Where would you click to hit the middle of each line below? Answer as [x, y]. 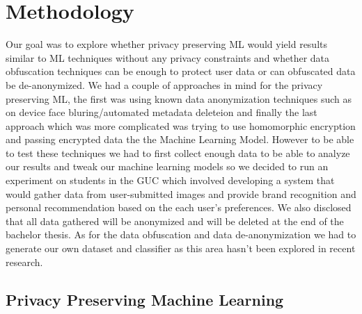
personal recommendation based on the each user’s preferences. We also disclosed [179, 207]
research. [24, 262]
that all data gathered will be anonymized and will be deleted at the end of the [175, 221]
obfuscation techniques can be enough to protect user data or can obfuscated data [181, 71]
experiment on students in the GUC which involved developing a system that [170, 180]
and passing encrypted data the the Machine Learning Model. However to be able [180, 139]
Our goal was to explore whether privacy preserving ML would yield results [166, 44]
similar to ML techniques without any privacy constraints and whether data [168, 57]
